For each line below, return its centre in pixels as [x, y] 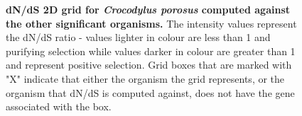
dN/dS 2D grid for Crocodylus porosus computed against [148, 9]
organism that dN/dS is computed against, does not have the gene [150, 92]
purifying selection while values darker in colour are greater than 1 [151, 51]
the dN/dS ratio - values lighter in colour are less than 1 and [138, 37]
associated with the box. [59, 106]
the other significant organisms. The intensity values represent [151, 23]
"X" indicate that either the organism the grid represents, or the [145, 78]
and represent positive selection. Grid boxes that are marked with [149, 65]
